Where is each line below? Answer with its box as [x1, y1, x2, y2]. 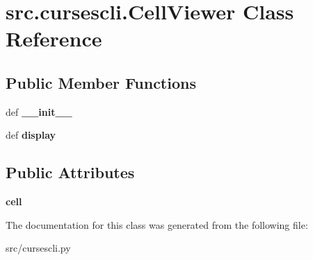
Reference [6, 24, 102, 53]
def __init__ [6, 104, 72, 119]
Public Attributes [6, 162, 135, 183]
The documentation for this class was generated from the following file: [6, 217, 308, 232]
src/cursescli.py [6, 241, 71, 255]
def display [6, 128, 56, 142]
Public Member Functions [6, 71, 196, 93]
